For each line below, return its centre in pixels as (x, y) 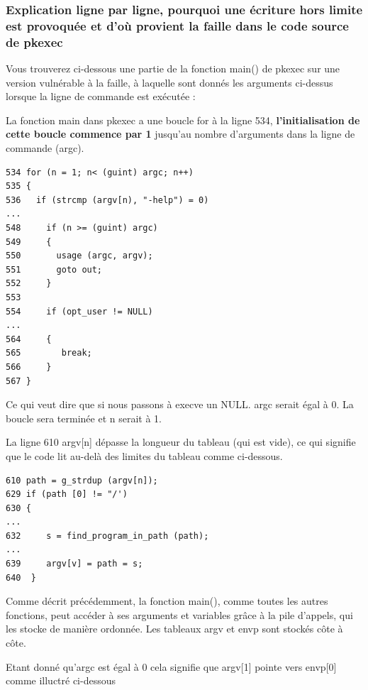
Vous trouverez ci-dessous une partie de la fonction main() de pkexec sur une (173, 69)
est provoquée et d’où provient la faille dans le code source (177, 25)
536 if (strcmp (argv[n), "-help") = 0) (107, 200)
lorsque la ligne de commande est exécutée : (101, 96)
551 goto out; (54, 269)
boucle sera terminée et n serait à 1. (84, 418)
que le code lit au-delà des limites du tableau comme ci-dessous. (144, 455)
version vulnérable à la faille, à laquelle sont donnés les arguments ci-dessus (169, 82)
